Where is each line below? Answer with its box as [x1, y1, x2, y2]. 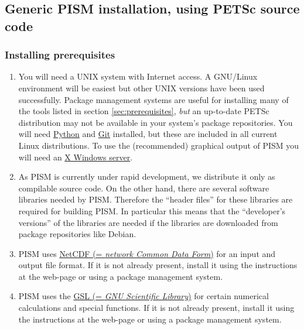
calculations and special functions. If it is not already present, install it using [18, 301, 295, 314]
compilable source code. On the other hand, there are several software [18, 181, 269, 194]
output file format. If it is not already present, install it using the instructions [18, 259, 298, 271]
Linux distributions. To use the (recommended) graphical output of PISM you [18, 139, 299, 151]
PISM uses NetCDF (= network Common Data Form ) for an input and [18, 247, 276, 259]
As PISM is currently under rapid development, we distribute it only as [18, 170, 275, 183]
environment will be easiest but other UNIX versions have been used [18, 81, 265, 94]
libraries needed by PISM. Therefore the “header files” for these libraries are [18, 193, 293, 205]
